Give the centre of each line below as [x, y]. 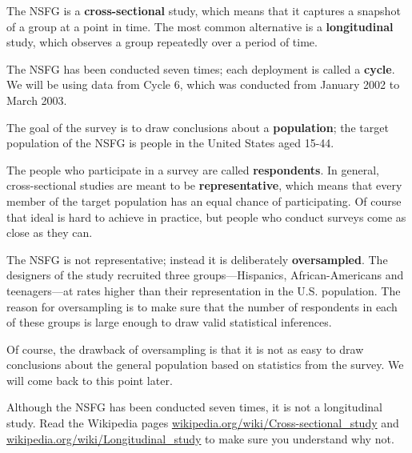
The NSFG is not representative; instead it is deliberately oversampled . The [197, 259]
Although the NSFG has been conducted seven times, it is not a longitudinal [195, 407]
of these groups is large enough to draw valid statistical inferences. [169, 322]
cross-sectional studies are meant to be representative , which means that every [204, 185]
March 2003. [37, 100]
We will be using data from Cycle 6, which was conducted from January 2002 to [203, 84]
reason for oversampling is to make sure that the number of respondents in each [202, 306]
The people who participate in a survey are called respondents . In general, [193, 169]
